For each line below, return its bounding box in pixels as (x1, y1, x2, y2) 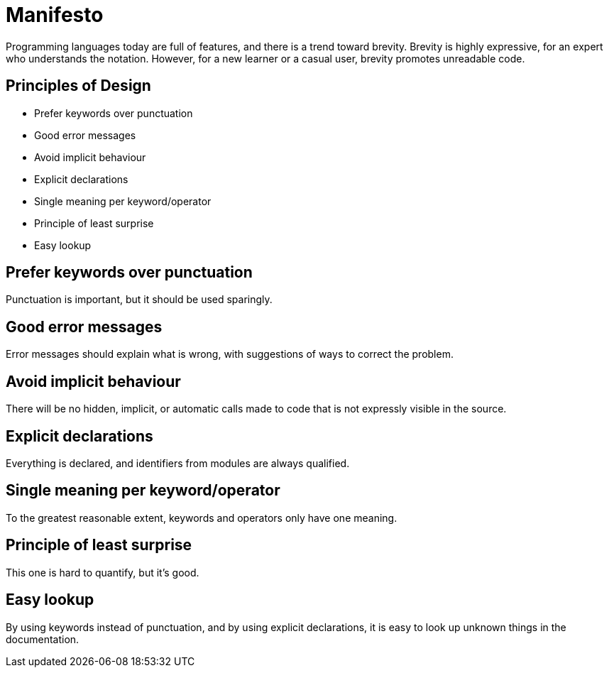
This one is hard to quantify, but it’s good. (6, 566, 199, 579)
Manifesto (6, 3, 104, 27)
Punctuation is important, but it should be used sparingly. (6, 293, 273, 306)
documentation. (6, 633, 79, 645)
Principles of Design (6, 77, 151, 95)
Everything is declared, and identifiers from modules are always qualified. (6, 456, 350, 469)
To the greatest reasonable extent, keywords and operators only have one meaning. (6, 511, 397, 524)
